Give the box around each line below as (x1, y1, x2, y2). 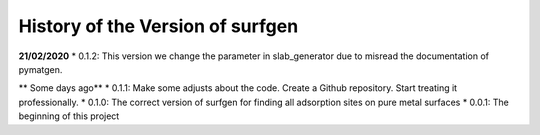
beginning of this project (18, 110, 120, 122)
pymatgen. (18, 63, 63, 75)
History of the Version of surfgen (18, 15, 299, 37)
